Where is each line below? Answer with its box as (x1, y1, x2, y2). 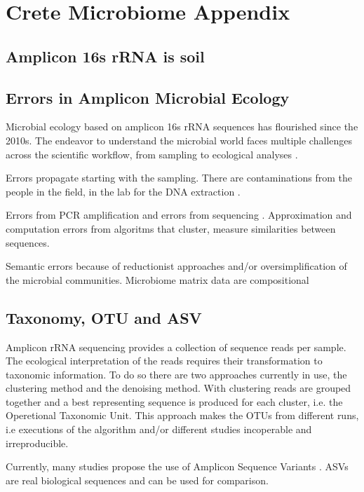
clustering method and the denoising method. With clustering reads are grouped (6, 381, 351, 395)
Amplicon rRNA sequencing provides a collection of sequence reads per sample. (6, 339, 346, 354)
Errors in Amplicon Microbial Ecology (6, 86, 290, 108)
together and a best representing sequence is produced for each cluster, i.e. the (6, 394, 343, 409)
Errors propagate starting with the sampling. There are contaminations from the (6, 170, 352, 185)
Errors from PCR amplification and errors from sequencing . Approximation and (6, 207, 352, 222)
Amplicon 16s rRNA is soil (6, 45, 205, 67)
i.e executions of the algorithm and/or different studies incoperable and (6, 422, 312, 437)
